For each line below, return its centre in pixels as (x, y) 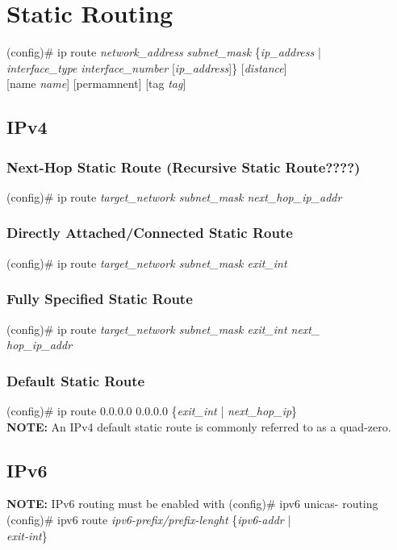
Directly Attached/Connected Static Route (150, 233)
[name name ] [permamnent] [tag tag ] (96, 83)
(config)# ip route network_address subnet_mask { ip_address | (164, 52)
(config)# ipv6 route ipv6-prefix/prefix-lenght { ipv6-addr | (149, 519)
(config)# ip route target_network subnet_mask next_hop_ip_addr (174, 196)
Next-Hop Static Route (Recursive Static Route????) (184, 167)
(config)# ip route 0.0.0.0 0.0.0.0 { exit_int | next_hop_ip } (152, 410)
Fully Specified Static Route (100, 299)
